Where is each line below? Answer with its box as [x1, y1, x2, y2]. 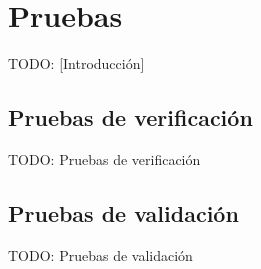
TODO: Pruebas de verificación [8, 148, 201, 169]
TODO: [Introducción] [8, 53, 145, 74]
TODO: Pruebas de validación [8, 244, 193, 265]
